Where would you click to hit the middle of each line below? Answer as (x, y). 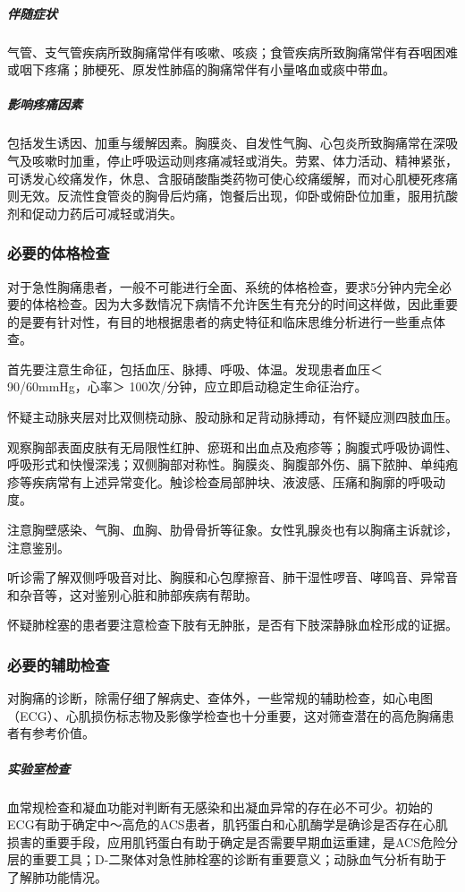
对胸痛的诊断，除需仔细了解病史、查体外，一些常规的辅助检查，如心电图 (220, 698)
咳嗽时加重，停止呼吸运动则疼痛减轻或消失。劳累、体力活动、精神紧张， (245, 160)
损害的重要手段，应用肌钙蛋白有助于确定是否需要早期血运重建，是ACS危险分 (232, 841)
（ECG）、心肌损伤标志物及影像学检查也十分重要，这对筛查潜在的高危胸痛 (224, 715)
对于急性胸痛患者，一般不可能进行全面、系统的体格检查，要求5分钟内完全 (223, 286)
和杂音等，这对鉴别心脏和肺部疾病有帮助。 (132, 594)
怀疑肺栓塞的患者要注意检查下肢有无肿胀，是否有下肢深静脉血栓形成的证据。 (232, 625)
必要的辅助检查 (59, 664)
